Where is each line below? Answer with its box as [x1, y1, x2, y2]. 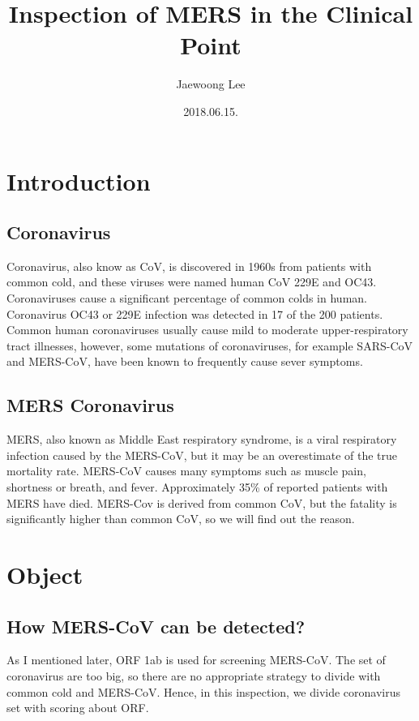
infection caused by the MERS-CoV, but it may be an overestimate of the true [6, 446, 398, 463]
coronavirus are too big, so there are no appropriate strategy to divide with [6, 667, 381, 684]
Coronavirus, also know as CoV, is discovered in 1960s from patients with [6, 257, 372, 274]
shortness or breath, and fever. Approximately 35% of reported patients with [6, 479, 388, 496]
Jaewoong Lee [176, 75, 246, 92]
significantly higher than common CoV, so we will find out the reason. [6, 510, 355, 527]
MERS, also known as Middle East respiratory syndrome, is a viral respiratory [6, 431, 397, 448]
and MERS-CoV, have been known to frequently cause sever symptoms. [6, 353, 363, 370]
